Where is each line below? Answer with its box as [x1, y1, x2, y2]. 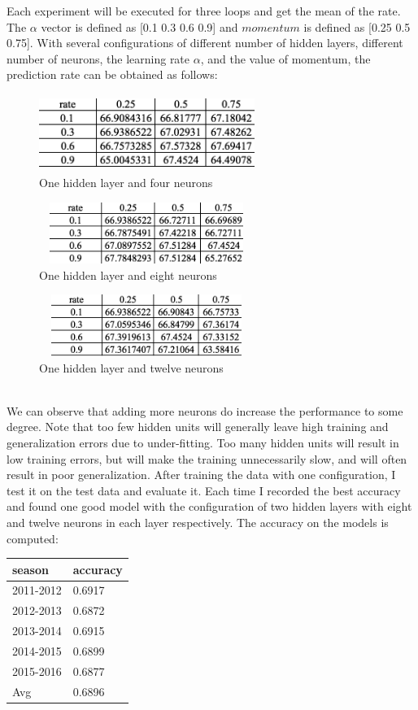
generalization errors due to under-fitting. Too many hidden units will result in [7, 433, 399, 451]
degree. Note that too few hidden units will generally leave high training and [7, 418, 389, 435]
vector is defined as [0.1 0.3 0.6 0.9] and [41, 18, 238, 35]
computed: [7, 529, 59, 547]
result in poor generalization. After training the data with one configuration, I [7, 466, 396, 483]
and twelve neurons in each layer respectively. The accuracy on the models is [7, 513, 389, 530]
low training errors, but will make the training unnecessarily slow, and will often [7, 450, 407, 467]
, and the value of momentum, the [200, 50, 371, 67]
